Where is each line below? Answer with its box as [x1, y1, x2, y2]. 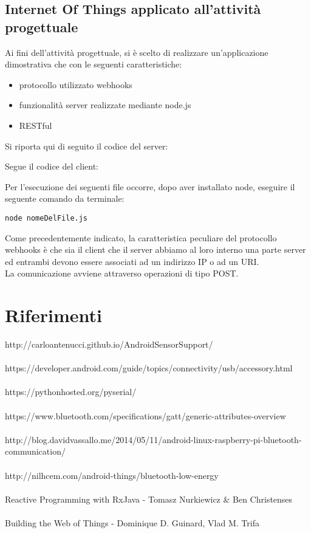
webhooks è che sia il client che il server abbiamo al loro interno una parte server [5, 243, 306, 256]
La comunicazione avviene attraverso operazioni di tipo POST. [5, 267, 239, 280]
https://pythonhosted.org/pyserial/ [5, 385, 137, 398]
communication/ [5, 445, 66, 458]
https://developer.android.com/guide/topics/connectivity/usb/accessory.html [5, 362, 293, 374]
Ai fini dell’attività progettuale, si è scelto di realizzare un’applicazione [5, 46, 268, 58]
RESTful [19, 119, 52, 131]
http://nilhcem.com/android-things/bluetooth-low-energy [5, 469, 219, 481]
